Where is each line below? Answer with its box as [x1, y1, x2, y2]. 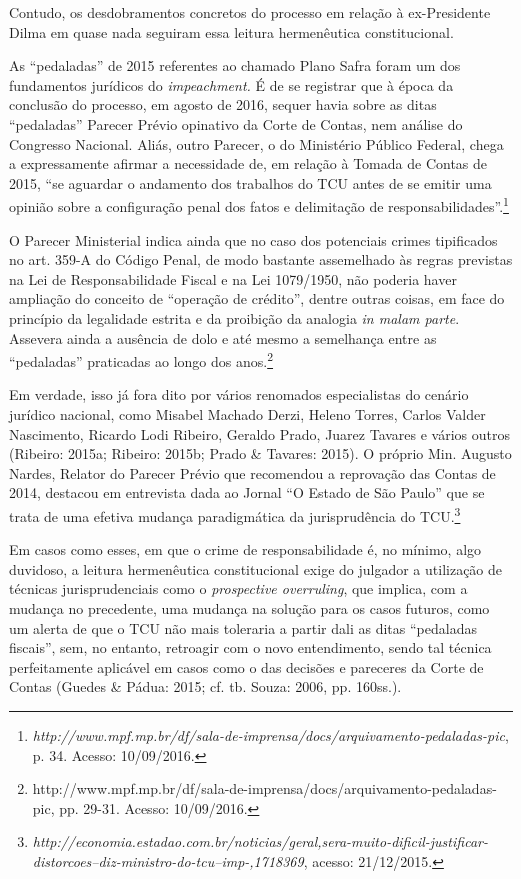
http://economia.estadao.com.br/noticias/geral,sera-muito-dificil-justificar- [32, 831, 488, 852]
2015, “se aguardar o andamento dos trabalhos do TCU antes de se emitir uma [9, 172, 492, 193]
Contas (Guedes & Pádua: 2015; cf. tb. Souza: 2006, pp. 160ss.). [9, 676, 402, 697]
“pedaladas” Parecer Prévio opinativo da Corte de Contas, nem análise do [9, 113, 463, 134]
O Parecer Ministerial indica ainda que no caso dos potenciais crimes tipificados [9, 229, 498, 250]
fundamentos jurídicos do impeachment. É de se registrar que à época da [9, 74, 454, 95]
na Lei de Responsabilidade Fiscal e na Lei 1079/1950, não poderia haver [9, 268, 457, 289]
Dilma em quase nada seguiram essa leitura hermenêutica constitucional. [9, 21, 454, 42]
